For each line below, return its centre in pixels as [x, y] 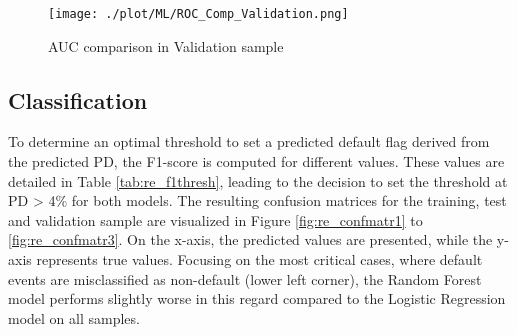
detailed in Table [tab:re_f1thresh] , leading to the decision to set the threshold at [258, 180]
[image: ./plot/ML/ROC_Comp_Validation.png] [198, 14]
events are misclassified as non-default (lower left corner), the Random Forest [245, 278]
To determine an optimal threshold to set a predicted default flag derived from [249, 141]
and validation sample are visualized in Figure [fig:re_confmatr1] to [215, 219]
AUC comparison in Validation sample [166, 45]
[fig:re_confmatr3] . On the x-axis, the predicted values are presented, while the [250, 239]
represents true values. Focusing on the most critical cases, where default [259, 259]
